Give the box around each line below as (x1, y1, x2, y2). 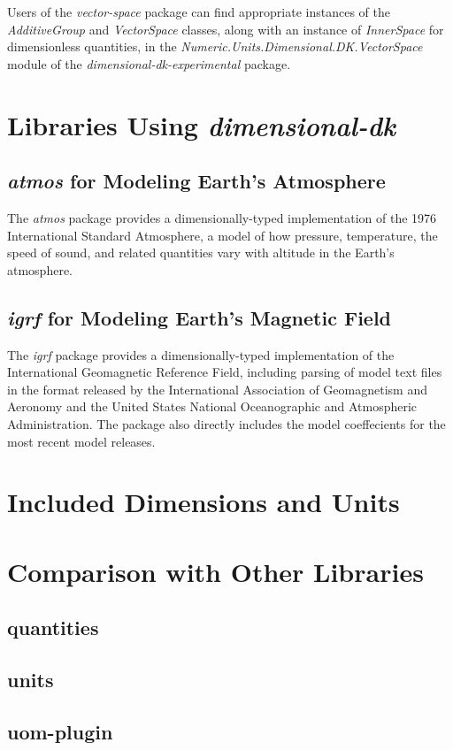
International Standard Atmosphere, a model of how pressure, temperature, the (7, 226, 438, 244)
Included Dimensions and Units (7, 484, 400, 520)
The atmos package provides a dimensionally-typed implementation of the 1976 (7, 208, 437, 226)
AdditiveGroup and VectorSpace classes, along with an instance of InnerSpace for (7, 19, 444, 38)
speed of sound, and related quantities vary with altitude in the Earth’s (7, 243, 395, 262)
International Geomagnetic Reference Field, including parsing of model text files (7, 363, 442, 381)
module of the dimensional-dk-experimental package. (7, 54, 291, 73)
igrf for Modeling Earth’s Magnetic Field (7, 303, 392, 331)
